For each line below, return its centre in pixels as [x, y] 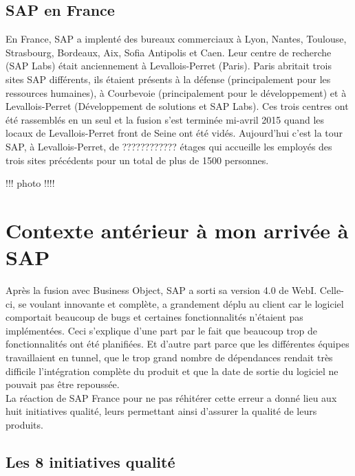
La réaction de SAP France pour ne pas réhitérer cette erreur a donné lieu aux [171, 397]
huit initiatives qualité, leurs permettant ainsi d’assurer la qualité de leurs [161, 411]
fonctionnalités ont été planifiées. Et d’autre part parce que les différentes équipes [177, 344]
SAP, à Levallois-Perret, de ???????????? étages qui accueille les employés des [169, 146]
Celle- [332, 290]
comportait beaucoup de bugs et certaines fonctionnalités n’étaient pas [154, 317]
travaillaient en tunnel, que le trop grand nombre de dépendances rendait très [169, 358]
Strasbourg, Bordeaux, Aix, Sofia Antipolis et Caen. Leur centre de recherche [169, 52]
